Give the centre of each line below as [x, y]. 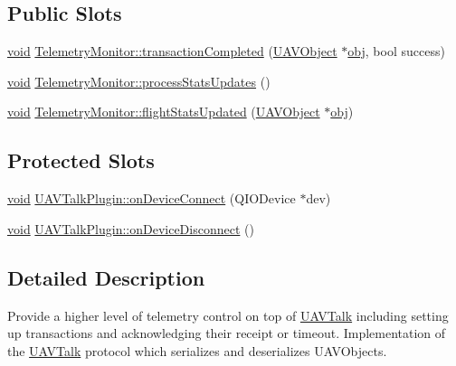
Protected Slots [81, 160]
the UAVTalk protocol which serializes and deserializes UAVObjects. [197, 350]
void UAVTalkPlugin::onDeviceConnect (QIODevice [152, 198]
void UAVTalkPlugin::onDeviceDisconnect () [131, 228]
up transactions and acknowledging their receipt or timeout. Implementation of [227, 333]
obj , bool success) [396, 51]
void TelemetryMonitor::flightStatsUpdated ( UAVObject [164, 112]
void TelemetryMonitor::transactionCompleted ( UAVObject [172, 51]
